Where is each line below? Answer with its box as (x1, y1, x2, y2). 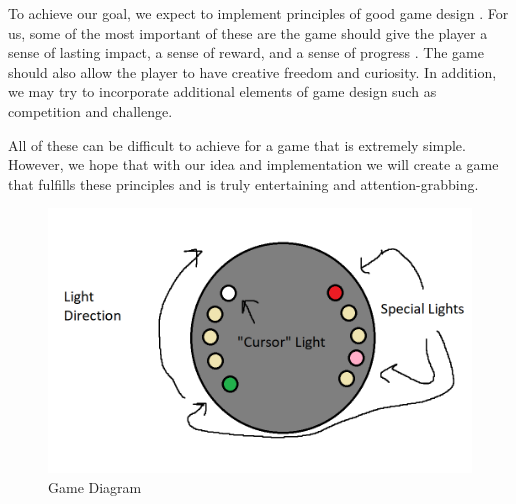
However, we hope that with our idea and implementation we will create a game (8, 154, 499, 175)
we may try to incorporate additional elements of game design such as (8, 81, 437, 102)
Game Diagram (48, 476, 142, 497)
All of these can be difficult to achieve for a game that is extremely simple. (8, 134, 466, 155)
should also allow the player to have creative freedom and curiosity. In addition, (8, 61, 497, 82)
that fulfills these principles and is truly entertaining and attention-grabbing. (8, 173, 479, 194)
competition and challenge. (8, 100, 173, 121)
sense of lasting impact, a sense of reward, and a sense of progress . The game (8, 42, 484, 63)
